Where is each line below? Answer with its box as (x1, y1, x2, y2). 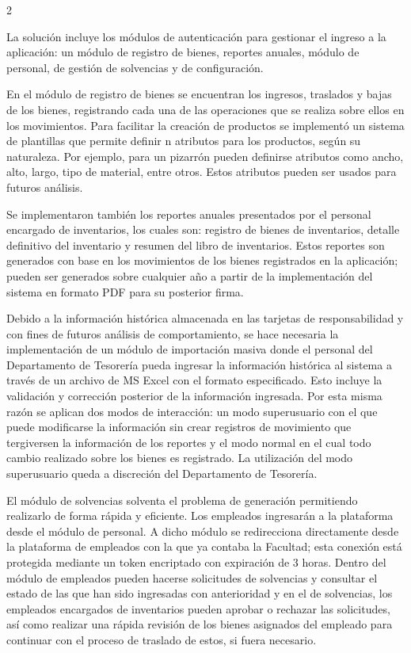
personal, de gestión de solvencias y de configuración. (6, 59, 264, 75)
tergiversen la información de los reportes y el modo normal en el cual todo (6, 433, 371, 450)
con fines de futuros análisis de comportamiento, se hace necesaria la (6, 325, 339, 342)
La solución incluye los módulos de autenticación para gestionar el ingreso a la (6, 28, 386, 44)
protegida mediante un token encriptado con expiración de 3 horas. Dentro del (6, 554, 386, 570)
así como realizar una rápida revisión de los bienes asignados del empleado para (6, 616, 393, 632)
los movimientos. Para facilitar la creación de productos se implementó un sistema (6, 116, 405, 133)
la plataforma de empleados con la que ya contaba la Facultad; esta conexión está (6, 538, 402, 555)
